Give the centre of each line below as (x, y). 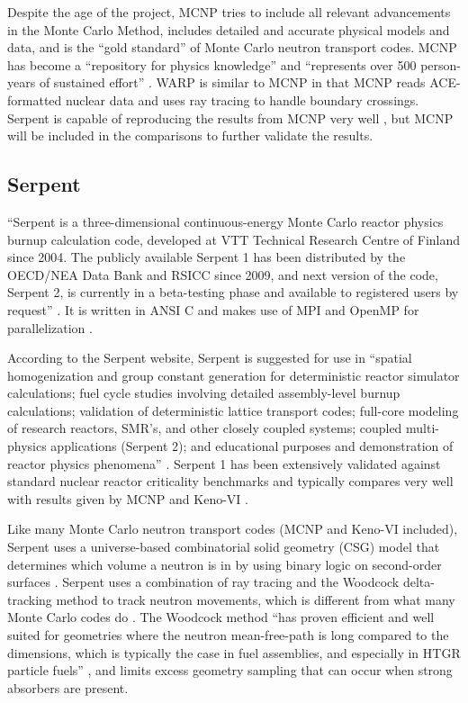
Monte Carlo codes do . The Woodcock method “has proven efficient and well (221, 617)
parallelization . (50, 327)
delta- (418, 582)
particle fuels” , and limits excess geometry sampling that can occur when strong (230, 670)
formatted (35, 99)
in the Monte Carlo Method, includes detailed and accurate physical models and (229, 29)
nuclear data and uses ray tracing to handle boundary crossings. (242, 99)
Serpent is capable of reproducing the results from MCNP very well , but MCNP (230, 117)
